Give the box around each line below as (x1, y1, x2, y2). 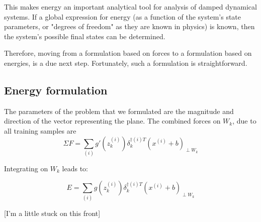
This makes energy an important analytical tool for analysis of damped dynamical (4, 2, 257, 12)
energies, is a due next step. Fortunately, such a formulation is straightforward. (4, 57, 247, 68)
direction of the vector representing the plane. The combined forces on (4, 116, 221, 126)
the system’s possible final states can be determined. (4, 31, 165, 41)
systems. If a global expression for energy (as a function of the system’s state (4, 11, 241, 22)
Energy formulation (4, 82, 108, 97)
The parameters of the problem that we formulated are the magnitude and (4, 105, 234, 116)
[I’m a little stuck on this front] (4, 207, 101, 218)
